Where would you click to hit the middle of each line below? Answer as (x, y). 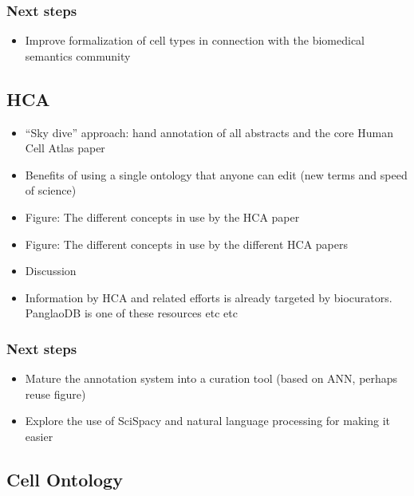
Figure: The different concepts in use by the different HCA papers (187, 244)
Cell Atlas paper (65, 148)
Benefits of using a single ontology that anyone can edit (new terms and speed (216, 174)
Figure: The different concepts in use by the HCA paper (162, 217)
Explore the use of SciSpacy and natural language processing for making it (207, 421)
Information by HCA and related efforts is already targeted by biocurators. (209, 297)
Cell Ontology (65, 479)
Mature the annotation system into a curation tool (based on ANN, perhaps (211, 378)
